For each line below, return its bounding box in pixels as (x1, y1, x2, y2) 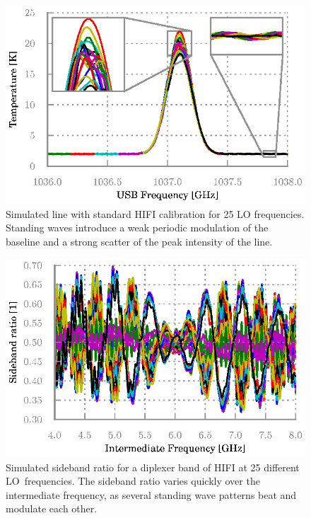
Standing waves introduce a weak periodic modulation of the (6, 220, 269, 235)
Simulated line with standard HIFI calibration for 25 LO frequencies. (6, 206, 305, 221)
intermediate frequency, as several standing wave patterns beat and (6, 487, 297, 502)
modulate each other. (6, 501, 98, 516)
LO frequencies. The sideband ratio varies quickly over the (6, 473, 260, 488)
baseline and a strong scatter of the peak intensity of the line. (6, 234, 273, 248)
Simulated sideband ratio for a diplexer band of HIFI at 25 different (6, 459, 300, 474)
